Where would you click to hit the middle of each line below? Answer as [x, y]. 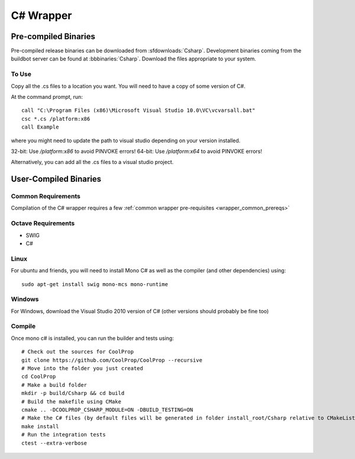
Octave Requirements [43, 223]
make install [40, 426]
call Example [40, 127]
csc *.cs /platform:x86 [56, 119]
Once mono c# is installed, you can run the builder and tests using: [92, 338]
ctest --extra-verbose [54, 443]
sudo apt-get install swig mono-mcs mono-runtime [95, 284]
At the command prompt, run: [47, 97]
